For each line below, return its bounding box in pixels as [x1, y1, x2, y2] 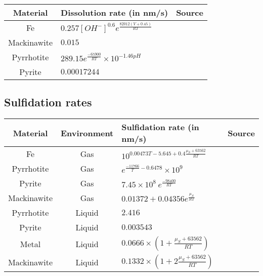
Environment [61, 127, 114, 139]
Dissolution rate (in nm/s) [61, 7, 168, 18]
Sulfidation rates [4, 94, 92, 110]
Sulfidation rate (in [121, 121, 199, 133]
